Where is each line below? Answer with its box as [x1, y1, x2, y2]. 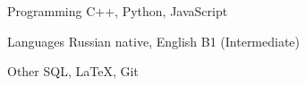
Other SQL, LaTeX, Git [7, 62, 139, 81]
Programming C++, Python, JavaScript [7, 2, 228, 20]
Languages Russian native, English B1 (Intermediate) [7, 31, 301, 50]
